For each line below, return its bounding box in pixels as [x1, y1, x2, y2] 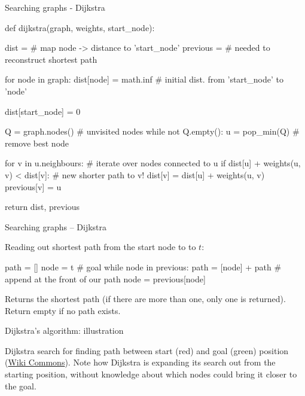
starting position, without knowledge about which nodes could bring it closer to [5, 368, 297, 380]
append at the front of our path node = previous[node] [5, 272, 206, 285]
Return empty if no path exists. [5, 304, 121, 316]
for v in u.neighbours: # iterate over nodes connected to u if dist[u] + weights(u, [5, 157, 301, 169]
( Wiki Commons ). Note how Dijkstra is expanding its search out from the [5, 356, 276, 368]
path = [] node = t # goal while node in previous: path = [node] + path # [5, 260, 282, 273]
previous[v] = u [5, 180, 62, 193]
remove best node [5, 136, 69, 149]
